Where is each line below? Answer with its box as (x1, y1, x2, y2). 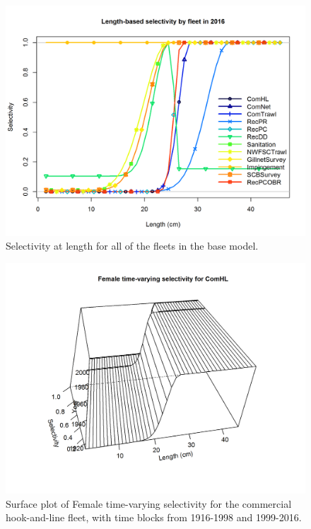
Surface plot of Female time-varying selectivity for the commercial (6, 496, 292, 511)
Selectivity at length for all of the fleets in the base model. (6, 238, 259, 253)
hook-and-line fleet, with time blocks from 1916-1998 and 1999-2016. (6, 510, 302, 525)
